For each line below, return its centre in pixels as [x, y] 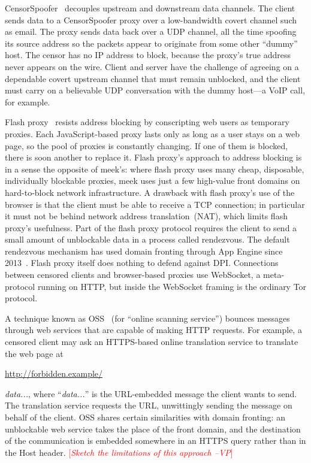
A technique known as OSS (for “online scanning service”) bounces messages [147, 318]
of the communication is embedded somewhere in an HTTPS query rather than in [155, 441]
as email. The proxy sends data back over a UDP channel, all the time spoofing [151, 31]
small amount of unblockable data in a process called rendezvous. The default [147, 239]
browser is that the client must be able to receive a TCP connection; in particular [155, 204]
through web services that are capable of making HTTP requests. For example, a [153, 330]
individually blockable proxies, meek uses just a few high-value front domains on [153, 181]
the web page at [34, 353]
